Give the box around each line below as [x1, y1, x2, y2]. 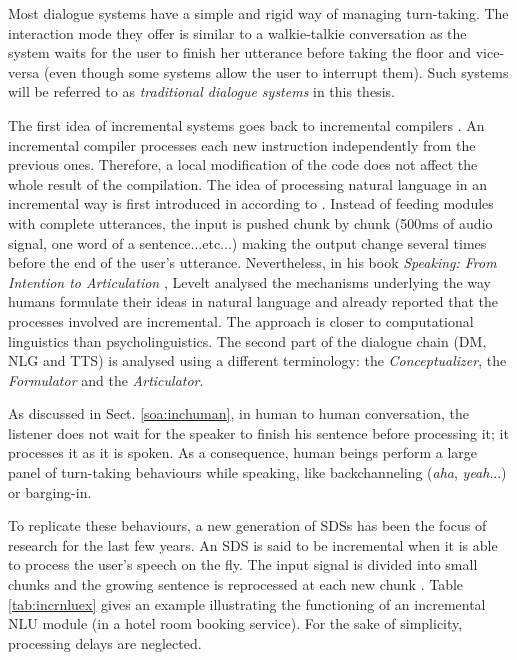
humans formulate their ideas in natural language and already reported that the [8, 291, 499, 312]
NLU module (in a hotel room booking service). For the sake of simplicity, [8, 613, 463, 634]
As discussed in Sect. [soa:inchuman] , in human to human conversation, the [8, 403, 469, 424]
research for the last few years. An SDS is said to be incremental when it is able [8, 534, 498, 555]
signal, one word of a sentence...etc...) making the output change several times [8, 232, 487, 253]
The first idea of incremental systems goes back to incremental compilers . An [8, 114, 485, 135]
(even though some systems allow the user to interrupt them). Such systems [43, 61, 509, 82]
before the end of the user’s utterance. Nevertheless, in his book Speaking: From [8, 252, 497, 273]
